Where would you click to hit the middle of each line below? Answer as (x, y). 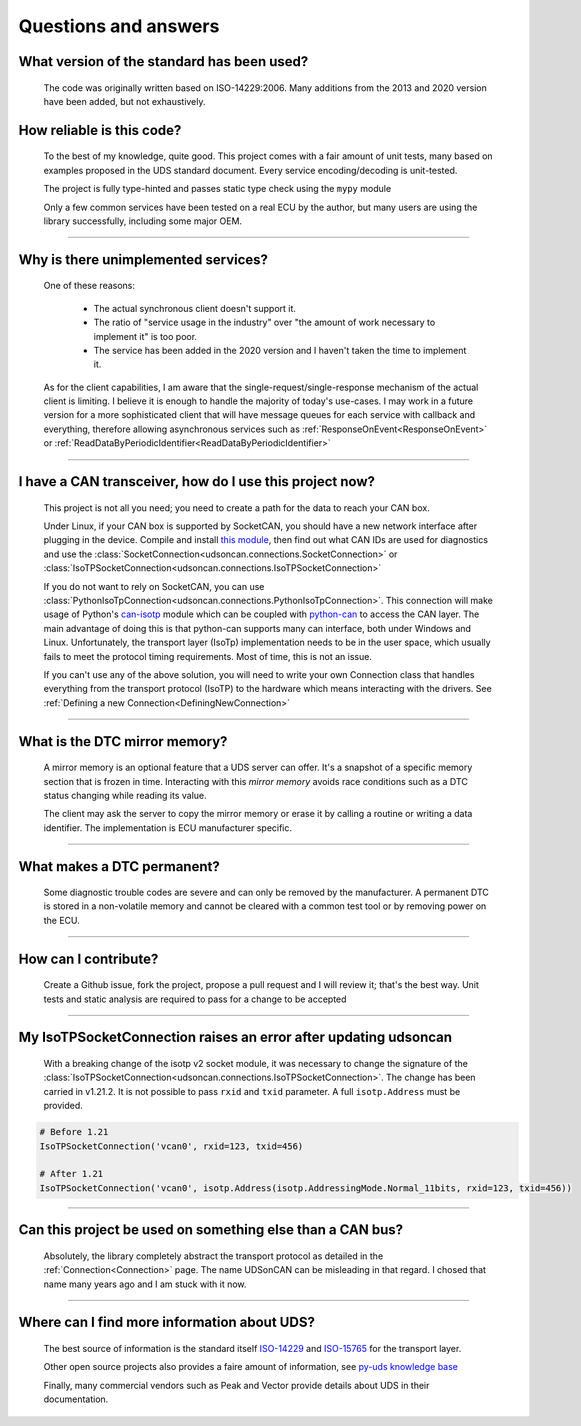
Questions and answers (119, 26)
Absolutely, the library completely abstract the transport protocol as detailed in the (213, 1256)
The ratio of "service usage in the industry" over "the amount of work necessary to (264, 322)
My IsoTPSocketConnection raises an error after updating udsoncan (235, 1037)
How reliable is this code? (100, 130)
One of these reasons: (89, 286)
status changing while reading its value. (125, 795)
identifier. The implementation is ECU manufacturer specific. (168, 827)
